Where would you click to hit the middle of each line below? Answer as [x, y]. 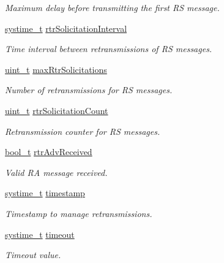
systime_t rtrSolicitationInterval [66, 28]
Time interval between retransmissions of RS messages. [109, 49]
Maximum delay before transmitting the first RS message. [112, 7]
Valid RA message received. [56, 172]
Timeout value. [33, 255]
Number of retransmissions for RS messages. [89, 90]
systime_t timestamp [45, 193]
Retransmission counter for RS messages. [83, 131]
